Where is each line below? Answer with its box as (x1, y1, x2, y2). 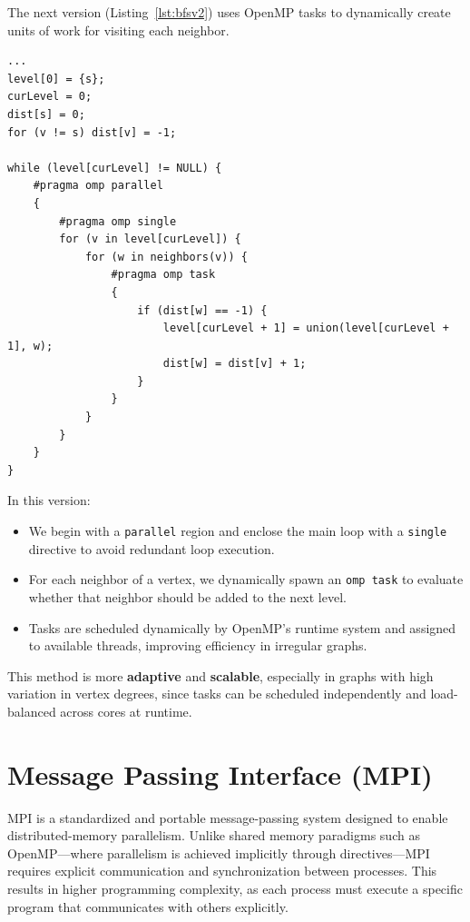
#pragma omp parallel (33, 179, 163, 193)
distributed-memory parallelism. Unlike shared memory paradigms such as (7, 826, 420, 845)
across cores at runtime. (60, 701, 192, 720)
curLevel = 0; (7, 90, 93, 104)
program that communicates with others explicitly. (7, 897, 289, 916)
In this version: (7, 491, 91, 510)
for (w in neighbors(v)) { (84, 250, 248, 263)
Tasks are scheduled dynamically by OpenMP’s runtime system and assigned (28, 618, 456, 637)
